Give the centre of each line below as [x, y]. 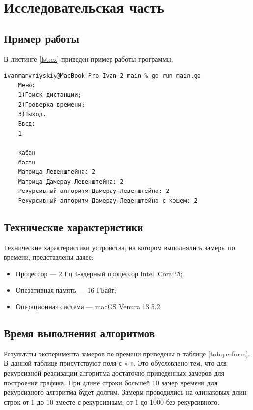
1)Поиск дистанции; [50, 95]
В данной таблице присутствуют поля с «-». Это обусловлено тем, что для [115, 363]
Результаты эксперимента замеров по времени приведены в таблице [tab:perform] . [127, 353]
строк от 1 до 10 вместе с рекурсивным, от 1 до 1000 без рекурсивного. [112, 401]
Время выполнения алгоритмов [79, 333]
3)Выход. [32, 114]
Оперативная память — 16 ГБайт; [66, 290]
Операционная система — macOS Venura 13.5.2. [89, 307]
